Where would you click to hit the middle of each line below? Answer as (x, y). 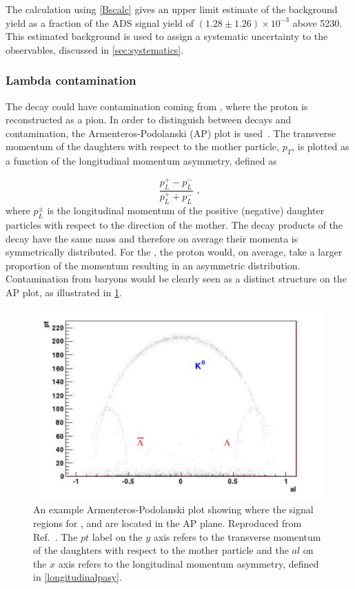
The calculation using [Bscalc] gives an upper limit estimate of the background (172, 9)
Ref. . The (55, 536)
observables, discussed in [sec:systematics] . (95, 49)
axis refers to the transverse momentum (237, 536)
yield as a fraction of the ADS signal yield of (100, 22)
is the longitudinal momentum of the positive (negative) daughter (186, 210)
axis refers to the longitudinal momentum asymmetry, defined (189, 563)
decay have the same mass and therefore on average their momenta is (152, 238)
